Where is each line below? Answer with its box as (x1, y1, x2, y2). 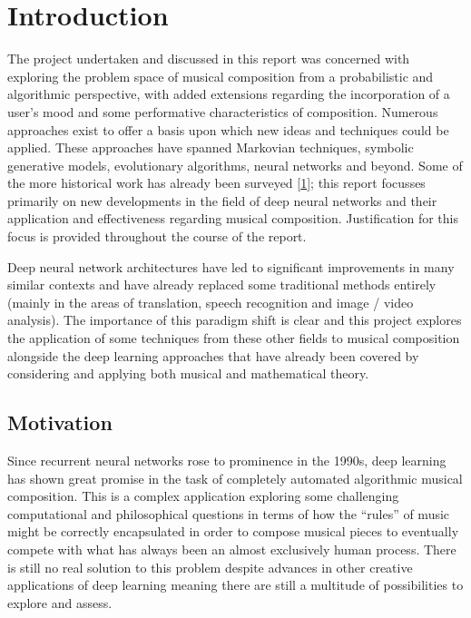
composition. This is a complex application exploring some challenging (7, 486, 399, 505)
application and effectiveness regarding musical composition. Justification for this (7, 209, 459, 228)
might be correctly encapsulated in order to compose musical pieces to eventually (7, 522, 459, 541)
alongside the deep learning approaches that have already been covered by (7, 346, 419, 365)
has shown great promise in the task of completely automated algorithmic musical (7, 468, 463, 487)
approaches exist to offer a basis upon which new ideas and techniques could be (7, 120, 449, 139)
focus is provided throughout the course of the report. (7, 227, 307, 246)
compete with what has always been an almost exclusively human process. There (7, 539, 456, 558)
